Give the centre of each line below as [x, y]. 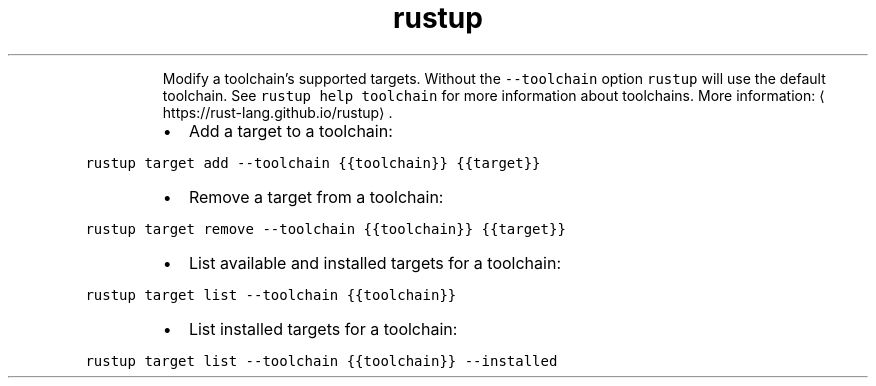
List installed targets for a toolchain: [323, 328]
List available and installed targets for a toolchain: [374, 262]
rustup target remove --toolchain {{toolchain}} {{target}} [325, 228]
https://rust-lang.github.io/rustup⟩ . [277, 112]
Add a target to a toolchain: [290, 130]
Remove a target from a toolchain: [316, 196]
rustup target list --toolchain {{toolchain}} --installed [321, 360]
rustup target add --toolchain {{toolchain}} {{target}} [313, 162]
